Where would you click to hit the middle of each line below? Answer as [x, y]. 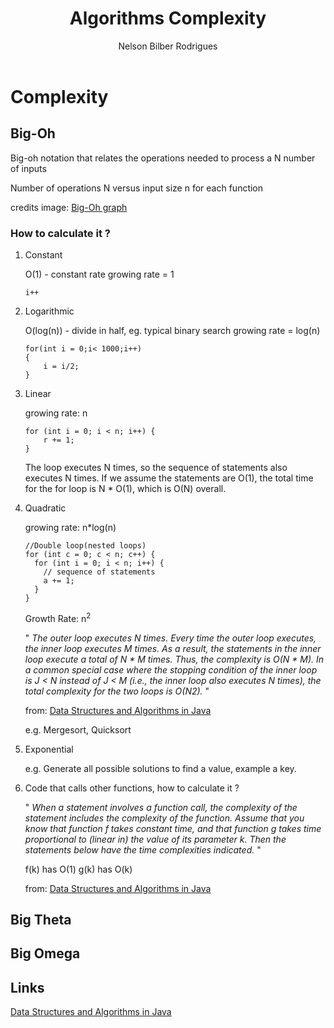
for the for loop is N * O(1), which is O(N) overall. [125, 489]
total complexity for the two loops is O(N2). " [117, 691]
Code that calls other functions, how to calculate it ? [132, 788]
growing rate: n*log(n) [70, 528]
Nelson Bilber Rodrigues [168, 46]
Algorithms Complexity [168, 18]
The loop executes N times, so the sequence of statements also [156, 468]
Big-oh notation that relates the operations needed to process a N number [163, 158]
